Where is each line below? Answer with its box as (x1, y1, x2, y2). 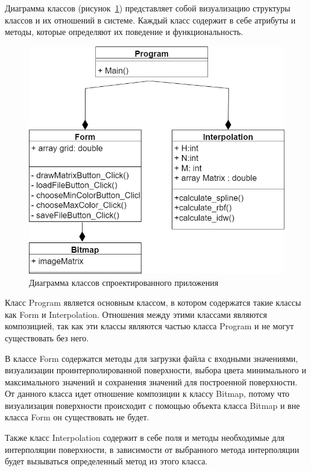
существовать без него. (5, 331, 89, 344)
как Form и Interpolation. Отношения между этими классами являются (5, 308, 267, 320)
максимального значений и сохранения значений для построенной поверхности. (5, 375, 298, 388)
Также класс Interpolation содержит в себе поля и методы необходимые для (5, 431, 284, 444)
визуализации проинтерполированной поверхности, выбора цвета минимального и (5, 364, 306, 376)
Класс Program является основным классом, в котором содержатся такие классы (5, 296, 301, 309)
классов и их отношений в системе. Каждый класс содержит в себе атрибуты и (5, 13, 296, 26)
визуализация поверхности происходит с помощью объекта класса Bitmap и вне (5, 399, 300, 411)
